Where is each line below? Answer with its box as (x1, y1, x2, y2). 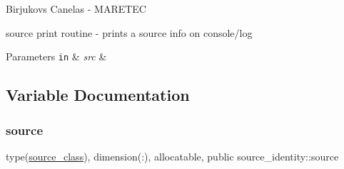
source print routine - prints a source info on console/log (6, 25, 253, 40)
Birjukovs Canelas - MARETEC (6, 1, 146, 16)
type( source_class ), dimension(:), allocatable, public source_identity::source (6, 148, 339, 163)
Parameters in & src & (6, 49, 107, 64)
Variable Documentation (6, 84, 190, 106)
